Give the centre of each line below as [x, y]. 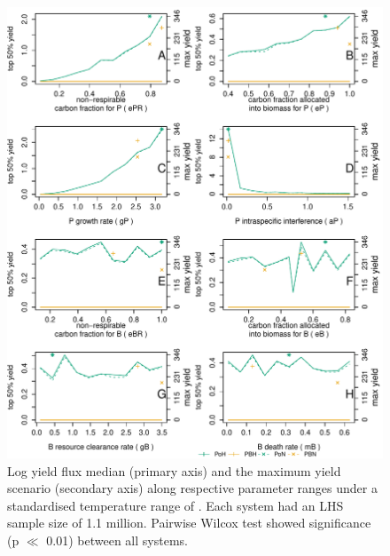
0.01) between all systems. [117, 540]
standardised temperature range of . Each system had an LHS [175, 505]
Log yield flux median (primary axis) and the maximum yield [174, 470]
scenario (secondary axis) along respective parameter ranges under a [192, 488]
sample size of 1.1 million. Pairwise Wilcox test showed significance [189, 523]
